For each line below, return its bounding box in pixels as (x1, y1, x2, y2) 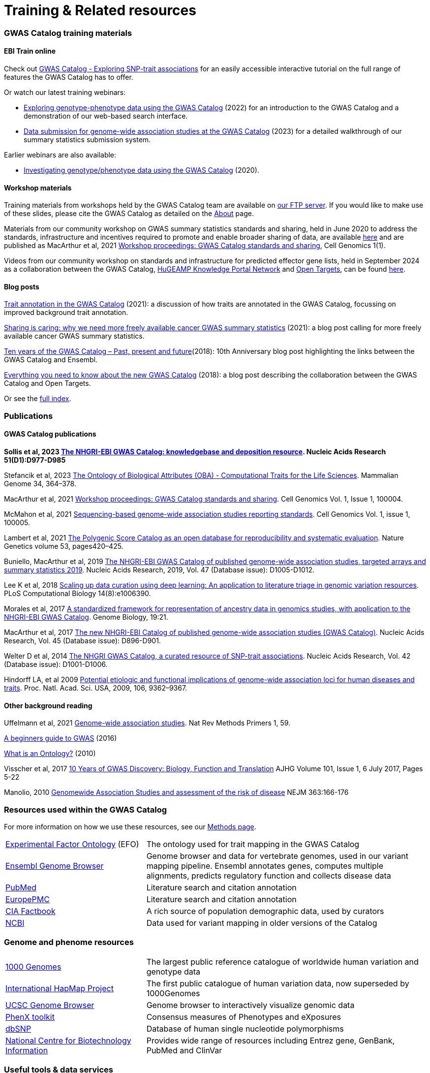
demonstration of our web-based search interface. (24, 111, 188, 120)
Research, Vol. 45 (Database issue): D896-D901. (4, 636, 161, 645)
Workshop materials (4, 183, 72, 192)
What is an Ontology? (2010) (4, 749, 96, 758)
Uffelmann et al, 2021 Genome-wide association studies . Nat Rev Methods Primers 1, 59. (4, 719, 291, 727)
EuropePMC (5, 894, 50, 904)
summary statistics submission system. (24, 135, 151, 144)
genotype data (146, 966, 201, 977)
